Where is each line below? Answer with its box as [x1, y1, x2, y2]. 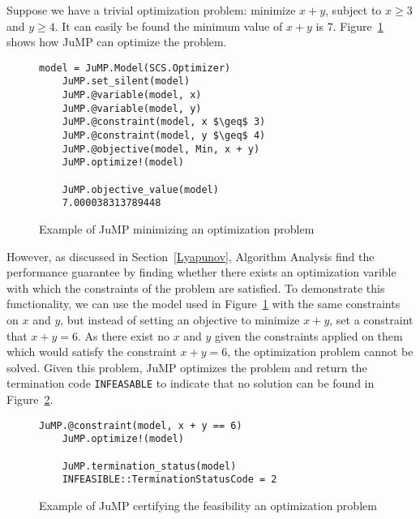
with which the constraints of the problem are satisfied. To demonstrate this [6, 279, 385, 296]
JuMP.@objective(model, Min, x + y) [62, 143, 260, 155]
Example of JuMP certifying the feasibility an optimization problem [39, 496, 377, 513]
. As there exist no [78, 327, 169, 344]
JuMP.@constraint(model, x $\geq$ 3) [62, 116, 266, 128]
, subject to [325, 2, 382, 18]
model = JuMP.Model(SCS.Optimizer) [39, 62, 231, 74]
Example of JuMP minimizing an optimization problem [39, 221, 315, 237]
